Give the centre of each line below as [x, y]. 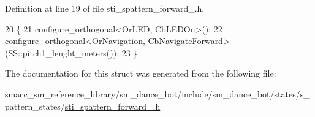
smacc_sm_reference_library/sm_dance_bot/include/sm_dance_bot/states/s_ [157, 93]
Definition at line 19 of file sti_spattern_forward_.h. [105, 8]
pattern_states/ [35, 106]
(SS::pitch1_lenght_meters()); [62, 52]
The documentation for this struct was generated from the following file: [141, 73]
